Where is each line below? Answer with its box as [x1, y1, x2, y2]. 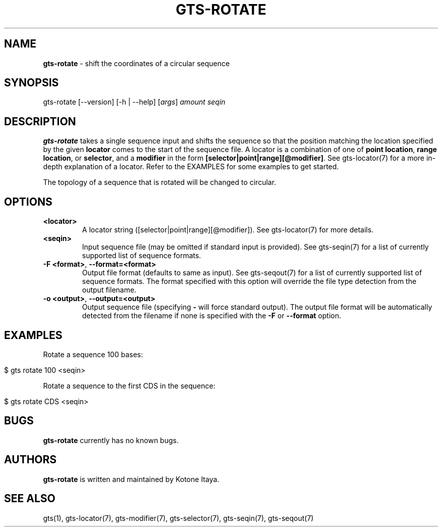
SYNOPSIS [4, 76, 59, 89]
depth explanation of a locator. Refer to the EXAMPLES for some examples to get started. [43, 162, 339, 171]
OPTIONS [4, 195, 52, 208]
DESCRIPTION [4, 115, 76, 128]
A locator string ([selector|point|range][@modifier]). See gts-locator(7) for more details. [82, 225, 374, 234]
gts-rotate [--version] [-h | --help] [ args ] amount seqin [43, 98, 226, 107]
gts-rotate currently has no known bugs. [43, 436, 179, 445]
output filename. [82, 285, 137, 295]
